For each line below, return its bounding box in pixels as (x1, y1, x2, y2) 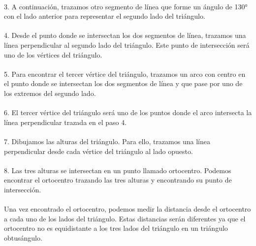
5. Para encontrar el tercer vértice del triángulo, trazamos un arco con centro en (4, 68, 246, 79)
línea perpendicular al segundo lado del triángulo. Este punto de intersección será (4, 39, 250, 50)
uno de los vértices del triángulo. (4, 49, 102, 60)
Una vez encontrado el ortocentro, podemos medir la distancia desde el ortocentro (4, 204, 251, 214)
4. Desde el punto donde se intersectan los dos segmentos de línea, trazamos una (4, 30, 246, 40)
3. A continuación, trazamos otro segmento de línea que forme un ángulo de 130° (4, 1, 248, 11)
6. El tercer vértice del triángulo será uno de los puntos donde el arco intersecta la (4, 107, 252, 118)
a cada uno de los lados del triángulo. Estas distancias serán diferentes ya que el (4, 213, 246, 223)
